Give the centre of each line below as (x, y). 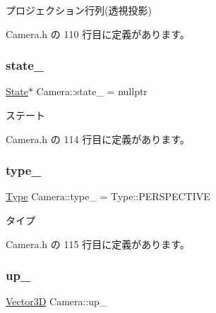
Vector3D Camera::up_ (56, 301)
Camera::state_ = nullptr (92, 91)
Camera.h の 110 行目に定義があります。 (98, 33)
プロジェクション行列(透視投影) (79, 10)
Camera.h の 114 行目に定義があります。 (98, 139)
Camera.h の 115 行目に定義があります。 (98, 244)
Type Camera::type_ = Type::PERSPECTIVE (108, 196)
